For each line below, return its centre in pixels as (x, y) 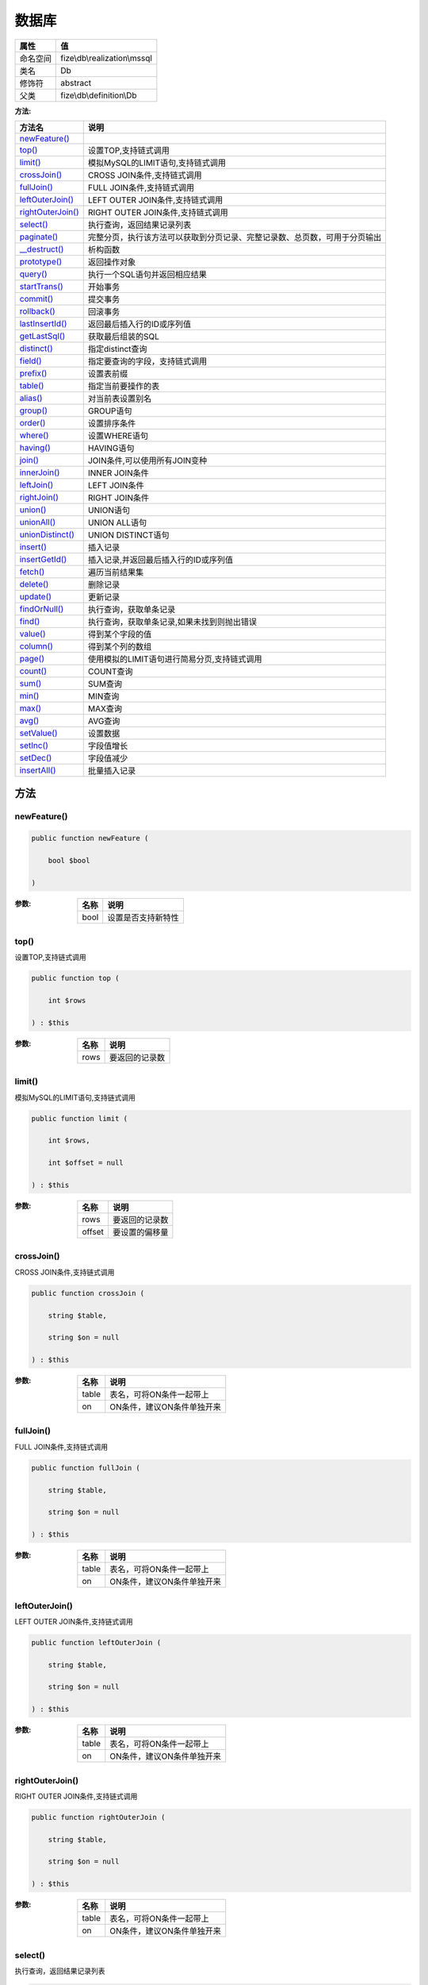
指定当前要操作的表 (124, 386)
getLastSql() (42, 336)
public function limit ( (80, 1118)
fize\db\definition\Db (99, 95)
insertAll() (38, 770)
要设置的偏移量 (140, 1232)
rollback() (37, 311)
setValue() (39, 733)
